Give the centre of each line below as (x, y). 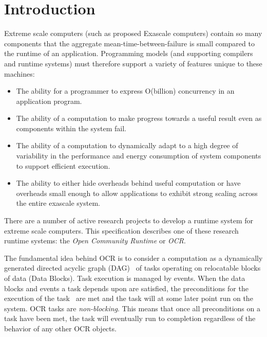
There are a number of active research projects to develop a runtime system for (129, 220)
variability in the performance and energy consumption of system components (139, 156)
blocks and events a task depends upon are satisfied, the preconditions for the (126, 288)
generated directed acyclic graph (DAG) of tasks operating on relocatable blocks (132, 268)
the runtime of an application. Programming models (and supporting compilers (129, 53)
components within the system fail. (71, 128)
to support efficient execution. (63, 165)
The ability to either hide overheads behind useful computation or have (128, 183)
